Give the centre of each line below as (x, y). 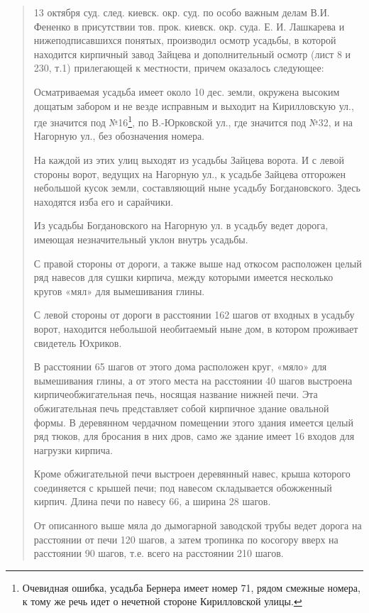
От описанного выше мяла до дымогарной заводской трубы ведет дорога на (198, 525)
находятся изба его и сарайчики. (104, 201)
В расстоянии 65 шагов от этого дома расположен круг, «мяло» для (180, 366)
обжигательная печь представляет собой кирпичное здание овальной (181, 408)
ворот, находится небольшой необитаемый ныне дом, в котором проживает (196, 328)
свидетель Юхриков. (78, 342)
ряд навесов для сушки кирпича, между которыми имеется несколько (183, 277)
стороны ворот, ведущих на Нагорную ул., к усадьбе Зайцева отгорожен (189, 173)
